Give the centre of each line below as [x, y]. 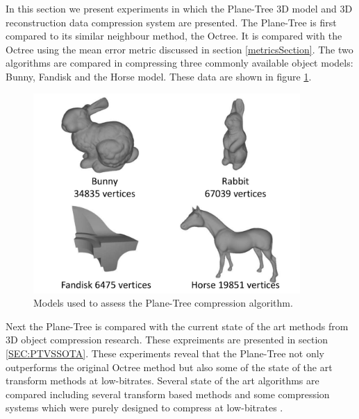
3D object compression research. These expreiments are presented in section [167, 340]
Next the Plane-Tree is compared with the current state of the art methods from [177, 326]
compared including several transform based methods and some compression [168, 394]
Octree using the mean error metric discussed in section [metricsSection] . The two [179, 49]
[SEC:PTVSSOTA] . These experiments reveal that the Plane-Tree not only [165, 353]
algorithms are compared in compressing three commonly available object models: [179, 63]
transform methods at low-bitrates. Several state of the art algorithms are [162, 380]
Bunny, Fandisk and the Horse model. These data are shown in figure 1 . [159, 76]
